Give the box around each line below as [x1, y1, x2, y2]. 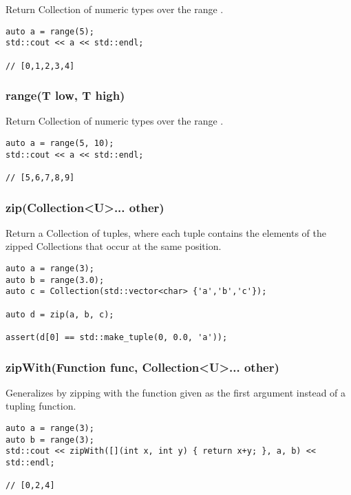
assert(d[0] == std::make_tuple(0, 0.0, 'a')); [6, 333, 228, 342]
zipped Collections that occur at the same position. [6, 239, 222, 253]
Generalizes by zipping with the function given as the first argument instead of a [6, 385, 346, 399]
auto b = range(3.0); [6, 275, 105, 285]
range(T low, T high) [6, 87, 125, 104]
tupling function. [6, 399, 76, 413]
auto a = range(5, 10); [6, 138, 114, 149]
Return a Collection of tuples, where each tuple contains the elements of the [6, 225, 326, 240]
